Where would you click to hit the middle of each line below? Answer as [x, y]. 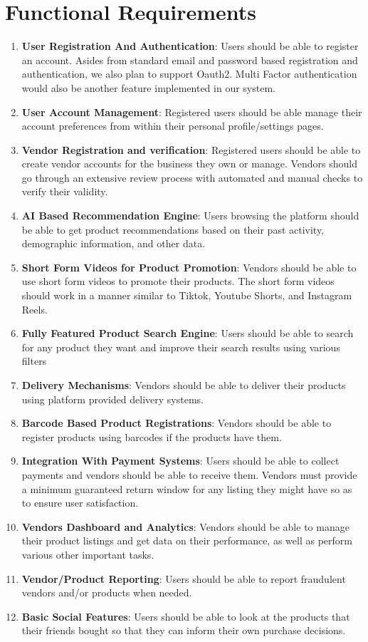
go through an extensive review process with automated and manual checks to [192, 177]
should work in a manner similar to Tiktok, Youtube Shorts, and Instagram [187, 295]
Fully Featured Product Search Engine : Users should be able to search [188, 333]
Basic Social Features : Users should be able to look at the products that [186, 616]
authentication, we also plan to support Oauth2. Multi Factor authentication [189, 74]
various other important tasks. [88, 554]
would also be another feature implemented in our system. [148, 87]
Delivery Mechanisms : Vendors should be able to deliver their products [184, 385]
